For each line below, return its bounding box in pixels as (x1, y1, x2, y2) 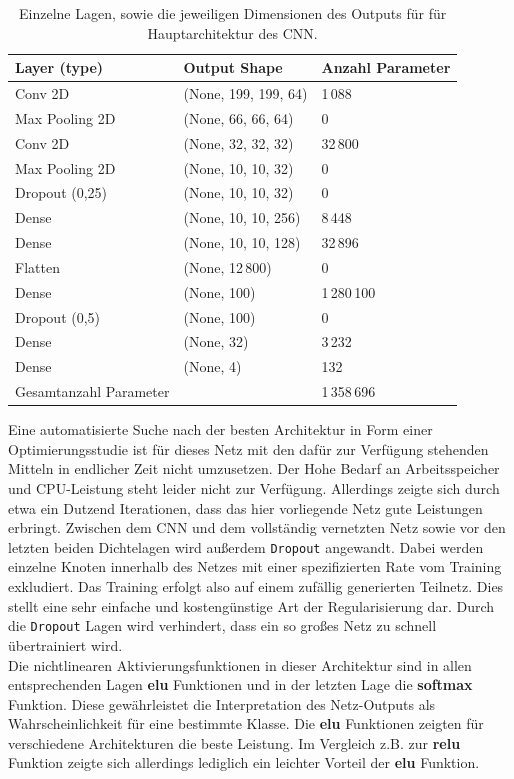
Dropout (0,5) (15, 306, 101, 327)
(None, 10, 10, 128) (183, 232, 301, 253)
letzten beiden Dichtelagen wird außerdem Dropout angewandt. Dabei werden (8, 536, 484, 557)
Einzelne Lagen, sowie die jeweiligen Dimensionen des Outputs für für (19, 3, 447, 23)
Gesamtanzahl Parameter (15, 381, 170, 402)
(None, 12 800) (183, 256, 272, 277)
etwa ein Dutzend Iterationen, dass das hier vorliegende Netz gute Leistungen (8, 497, 483, 518)
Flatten (15, 256, 60, 277)
